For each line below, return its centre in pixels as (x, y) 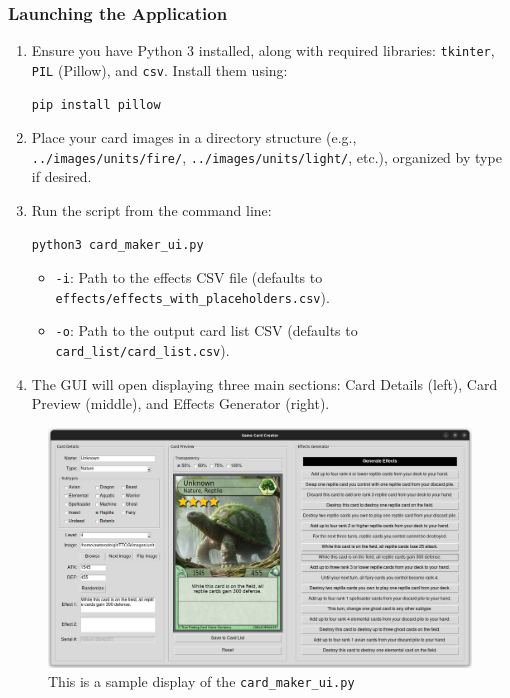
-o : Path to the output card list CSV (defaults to (206, 330)
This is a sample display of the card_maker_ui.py (201, 681)
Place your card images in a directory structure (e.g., (194, 137)
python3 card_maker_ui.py (117, 244)
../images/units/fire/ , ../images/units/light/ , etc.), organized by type (266, 156)
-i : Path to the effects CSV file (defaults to (189, 277)
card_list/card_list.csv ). (142, 350)
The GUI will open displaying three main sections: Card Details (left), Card (264, 383)
